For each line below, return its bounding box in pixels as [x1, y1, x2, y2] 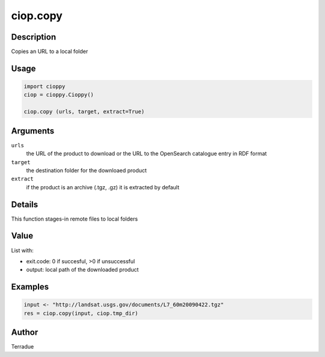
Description [11, 32, 57, 42]
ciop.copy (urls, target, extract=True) [23, 108, 144, 115]
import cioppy [23, 83, 66, 90]
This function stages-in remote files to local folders [11, 215, 138, 222]
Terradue [11, 343, 34, 350]
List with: [11, 246, 34, 254]
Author [11, 328, 39, 338]
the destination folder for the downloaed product [26, 166, 147, 174]
